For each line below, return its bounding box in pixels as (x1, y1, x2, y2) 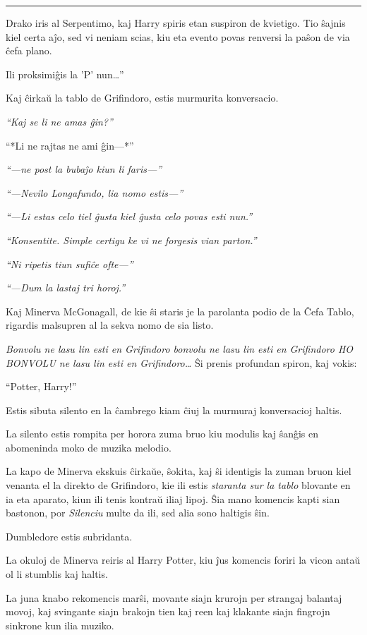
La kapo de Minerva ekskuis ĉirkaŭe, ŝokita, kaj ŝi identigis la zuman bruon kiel (6, 464, 351, 478)
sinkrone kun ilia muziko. (6, 617, 114, 632)
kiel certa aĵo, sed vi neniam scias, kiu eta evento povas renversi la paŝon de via (6, 29, 350, 44)
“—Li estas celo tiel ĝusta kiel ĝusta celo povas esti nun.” (6, 209, 253, 224)
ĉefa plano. (6, 43, 52, 58)
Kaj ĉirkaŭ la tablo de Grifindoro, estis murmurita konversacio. (6, 90, 279, 105)
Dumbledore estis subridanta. (6, 528, 133, 543)
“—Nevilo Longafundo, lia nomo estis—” (6, 185, 183, 200)
